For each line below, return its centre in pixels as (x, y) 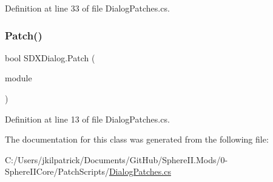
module (19, 78)
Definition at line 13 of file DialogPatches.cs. (87, 119)
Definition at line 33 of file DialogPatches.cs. (87, 8)
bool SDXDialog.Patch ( (50, 57)
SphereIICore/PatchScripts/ (57, 171)
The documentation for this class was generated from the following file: (137, 139)
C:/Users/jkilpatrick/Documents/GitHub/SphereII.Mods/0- (116, 159)
